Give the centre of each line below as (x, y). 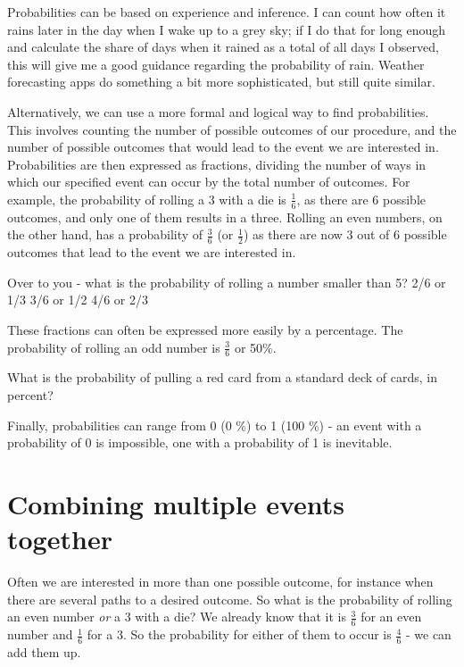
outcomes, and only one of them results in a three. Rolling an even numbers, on (225, 217)
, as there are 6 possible (361, 199)
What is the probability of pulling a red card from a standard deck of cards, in (222, 377)
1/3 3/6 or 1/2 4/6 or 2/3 (78, 300)
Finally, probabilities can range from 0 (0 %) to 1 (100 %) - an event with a (215, 425)
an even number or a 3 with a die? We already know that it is (177, 617)
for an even (391, 617)
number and (40, 634)
